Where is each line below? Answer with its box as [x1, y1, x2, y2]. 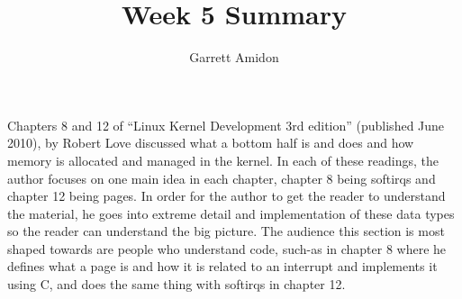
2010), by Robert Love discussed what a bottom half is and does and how [7, 133, 414, 152]
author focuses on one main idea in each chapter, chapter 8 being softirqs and [7, 168, 436, 187]
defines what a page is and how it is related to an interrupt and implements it [7, 257, 438, 276]
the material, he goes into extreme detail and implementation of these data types [7, 204, 455, 222]
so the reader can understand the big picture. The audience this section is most [7, 222, 445, 240]
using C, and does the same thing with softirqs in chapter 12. [7, 275, 346, 294]
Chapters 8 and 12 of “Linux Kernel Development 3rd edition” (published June [7, 115, 445, 134]
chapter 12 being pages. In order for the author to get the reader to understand [7, 186, 446, 205]
